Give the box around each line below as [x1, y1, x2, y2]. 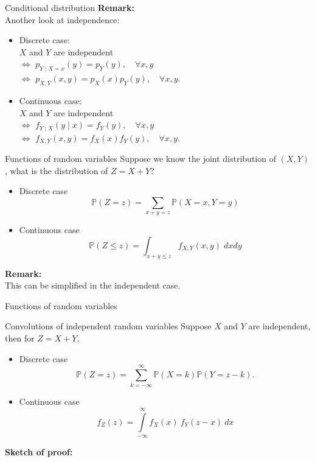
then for [5, 332, 35, 344]
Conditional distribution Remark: [5, 1, 134, 13]
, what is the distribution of [5, 164, 108, 177]
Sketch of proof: [5, 446, 73, 458]
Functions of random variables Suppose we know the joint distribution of [5, 152, 276, 165]
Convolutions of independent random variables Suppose [5, 320, 212, 332]
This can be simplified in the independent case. [5, 279, 181, 292]
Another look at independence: [5, 13, 120, 26]
